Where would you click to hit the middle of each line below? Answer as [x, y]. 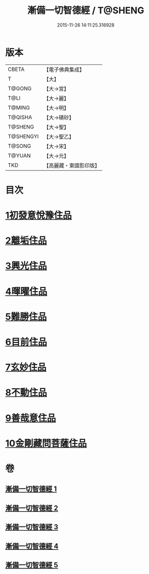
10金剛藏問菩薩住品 [46, 443]
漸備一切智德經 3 [32, 527]
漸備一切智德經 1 [31, 489]
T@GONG [20, 89]
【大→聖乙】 [59, 137]
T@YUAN [19, 156]
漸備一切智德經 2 [32, 508]
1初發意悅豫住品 [39, 216]
